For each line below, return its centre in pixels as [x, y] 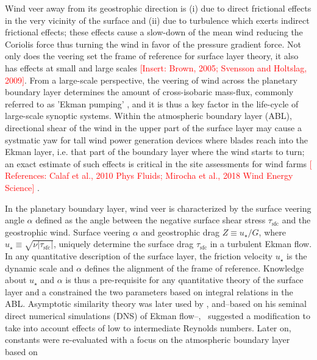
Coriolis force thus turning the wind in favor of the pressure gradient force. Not [153, 44]
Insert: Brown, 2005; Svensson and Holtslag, [225, 67]
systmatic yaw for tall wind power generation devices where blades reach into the [157, 139]
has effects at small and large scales [71, 67]
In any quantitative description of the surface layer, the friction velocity [139, 256]
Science [19, 187]
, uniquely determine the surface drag [123, 244]
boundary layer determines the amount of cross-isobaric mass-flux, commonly [149, 92]
